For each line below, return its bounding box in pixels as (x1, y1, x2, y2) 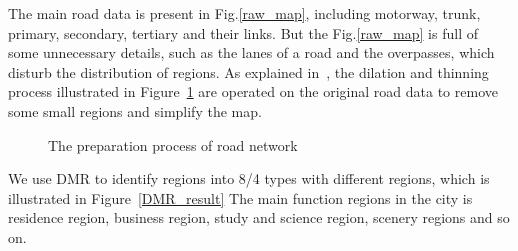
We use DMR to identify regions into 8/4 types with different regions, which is (8, 168, 490, 189)
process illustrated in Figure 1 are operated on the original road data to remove (8, 81, 498, 102)
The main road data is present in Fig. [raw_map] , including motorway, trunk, (8, 3, 481, 23)
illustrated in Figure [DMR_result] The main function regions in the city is (8, 187, 473, 208)
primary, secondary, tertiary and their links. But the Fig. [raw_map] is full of (8, 22, 478, 43)
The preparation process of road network (48, 134, 298, 155)
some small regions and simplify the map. (8, 100, 262, 121)
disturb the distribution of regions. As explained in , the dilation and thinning (8, 61, 489, 82)
